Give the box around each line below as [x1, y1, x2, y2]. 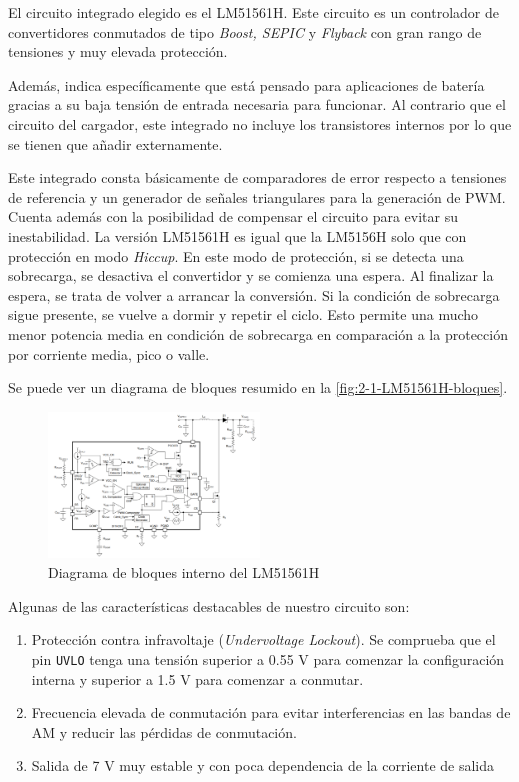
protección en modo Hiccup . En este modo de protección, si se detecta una [8, 245, 464, 266]
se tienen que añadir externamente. [8, 133, 223, 154]
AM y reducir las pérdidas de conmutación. [31, 721, 297, 742]
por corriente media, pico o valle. [8, 343, 210, 364]
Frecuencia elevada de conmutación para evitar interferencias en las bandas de [31, 702, 511, 723]
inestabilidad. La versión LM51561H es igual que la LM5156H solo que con [8, 225, 467, 246]
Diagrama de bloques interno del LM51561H [48, 562, 320, 583]
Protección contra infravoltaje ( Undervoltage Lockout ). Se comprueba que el [31, 629, 496, 650]
